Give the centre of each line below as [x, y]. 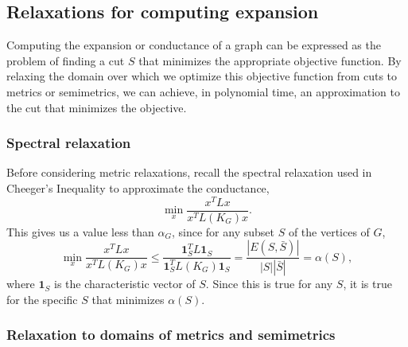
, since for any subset [223, 231]
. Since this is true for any [269, 284]
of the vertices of [329, 231]
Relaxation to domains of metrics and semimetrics [171, 335]
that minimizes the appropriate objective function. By [270, 60]
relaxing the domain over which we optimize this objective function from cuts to [202, 76]
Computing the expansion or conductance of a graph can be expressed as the [194, 45]
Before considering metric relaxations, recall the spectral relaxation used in [189, 172]
